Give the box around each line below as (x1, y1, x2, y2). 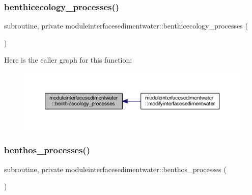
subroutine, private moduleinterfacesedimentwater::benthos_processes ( (4, 163, 227, 174)
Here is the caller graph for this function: (4, 54, 132, 65)
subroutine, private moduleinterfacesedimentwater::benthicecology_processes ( (4, 20, 248, 31)
